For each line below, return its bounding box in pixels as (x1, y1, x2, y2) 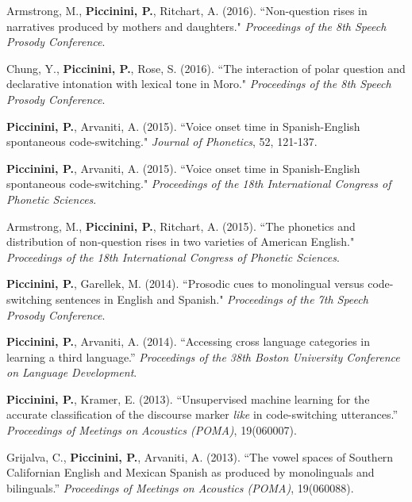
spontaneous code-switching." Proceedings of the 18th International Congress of (6, 175, 391, 192)
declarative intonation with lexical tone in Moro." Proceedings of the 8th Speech (6, 75, 391, 92)
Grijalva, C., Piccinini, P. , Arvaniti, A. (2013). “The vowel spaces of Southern (6, 448, 394, 465)
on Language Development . (6, 364, 137, 381)
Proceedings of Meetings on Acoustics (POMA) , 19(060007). (6, 422, 297, 439)
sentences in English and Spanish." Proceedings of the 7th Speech (55, 290, 368, 307)
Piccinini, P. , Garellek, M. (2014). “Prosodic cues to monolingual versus (6, 275, 364, 292)
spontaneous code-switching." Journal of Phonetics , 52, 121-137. (6, 133, 318, 150)
